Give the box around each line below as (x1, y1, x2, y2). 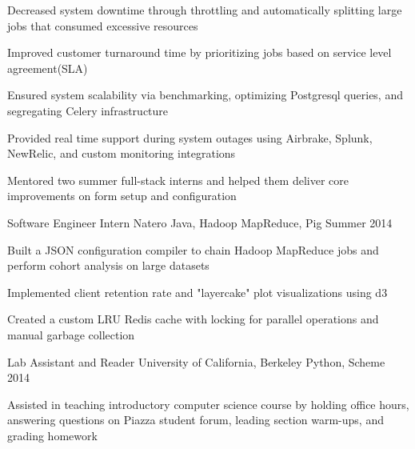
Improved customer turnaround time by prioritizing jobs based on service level (7, 44, 392, 61)
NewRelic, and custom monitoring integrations (7, 145, 236, 162)
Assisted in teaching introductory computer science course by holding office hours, (7, 395, 409, 412)
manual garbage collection (7, 326, 135, 343)
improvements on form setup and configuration (7, 187, 237, 204)
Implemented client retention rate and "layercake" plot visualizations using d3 (7, 283, 388, 300)
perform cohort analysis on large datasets (7, 257, 209, 274)
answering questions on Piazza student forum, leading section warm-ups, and (7, 411, 384, 428)
